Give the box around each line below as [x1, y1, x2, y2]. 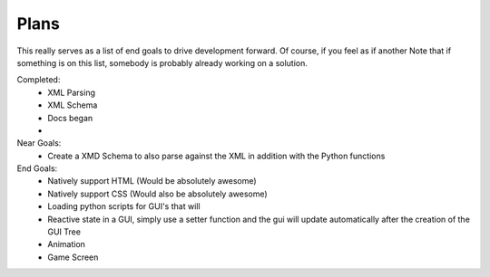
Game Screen [47, 252, 99, 263]
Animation [47, 239, 86, 250]
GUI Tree [47, 226, 82, 237]
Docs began [47, 112, 93, 123]
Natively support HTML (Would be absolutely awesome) [47, 176, 258, 186]
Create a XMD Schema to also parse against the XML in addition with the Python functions [47, 150, 386, 161]
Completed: [16, 74, 61, 85]
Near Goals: [16, 138, 62, 148]
